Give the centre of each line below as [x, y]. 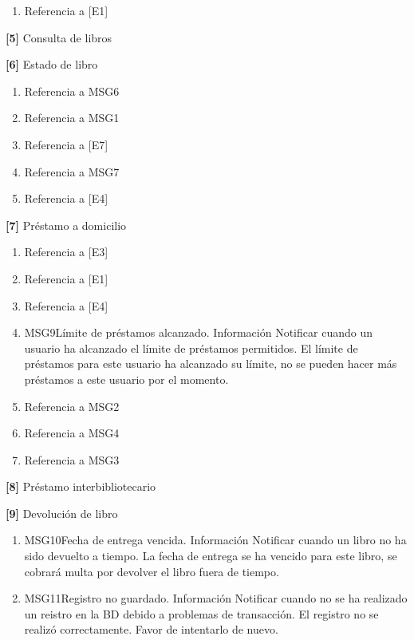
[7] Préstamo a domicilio [66, 225]
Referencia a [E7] [66, 144]
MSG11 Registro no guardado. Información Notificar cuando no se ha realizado [216, 598]
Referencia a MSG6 [72, 91]
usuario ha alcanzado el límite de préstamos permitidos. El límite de [191, 348]
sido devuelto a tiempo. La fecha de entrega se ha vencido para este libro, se [211, 556]
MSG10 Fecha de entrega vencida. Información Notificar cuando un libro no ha [215, 540]
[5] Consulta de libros [59, 37]
